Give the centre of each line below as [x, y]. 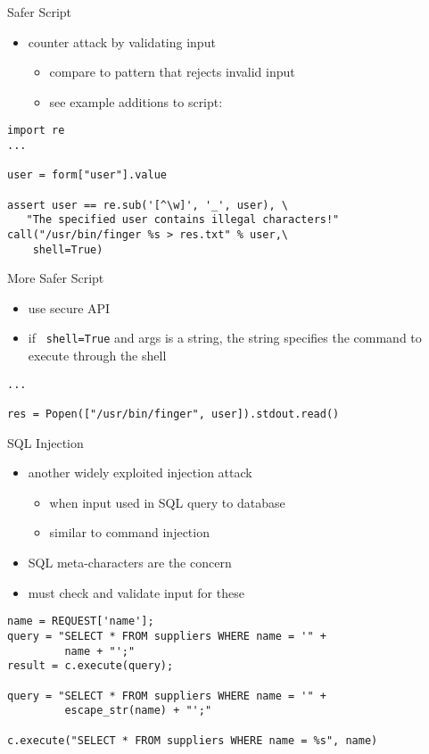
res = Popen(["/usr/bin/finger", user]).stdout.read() [173, 414]
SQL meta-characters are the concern [130, 563]
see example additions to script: [136, 101]
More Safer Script [56, 278]
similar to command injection [129, 532]
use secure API [69, 307]
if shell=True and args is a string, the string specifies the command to [225, 338]
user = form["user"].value [87, 175]
